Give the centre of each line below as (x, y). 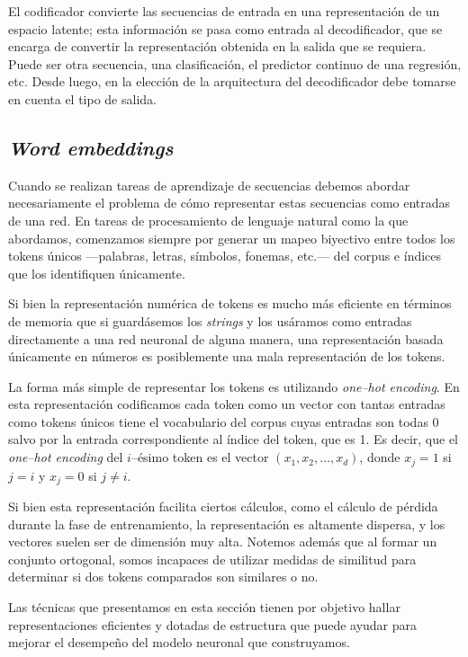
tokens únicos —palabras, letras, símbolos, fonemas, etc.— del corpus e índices (225, 256)
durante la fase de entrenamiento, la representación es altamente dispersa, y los (227, 524)
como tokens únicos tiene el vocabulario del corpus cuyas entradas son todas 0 (224, 421)
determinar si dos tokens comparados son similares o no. (163, 577)
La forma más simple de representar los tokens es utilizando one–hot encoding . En (234, 386)
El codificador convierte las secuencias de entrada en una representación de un (224, 11)
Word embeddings (91, 147)
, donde (380, 457)
